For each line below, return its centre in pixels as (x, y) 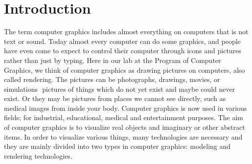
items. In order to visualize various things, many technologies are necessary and (123, 136)
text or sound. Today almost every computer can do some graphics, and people (122, 41)
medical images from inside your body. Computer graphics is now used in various (126, 108)
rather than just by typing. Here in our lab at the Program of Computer (113, 60)
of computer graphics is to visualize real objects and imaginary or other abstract (125, 127)
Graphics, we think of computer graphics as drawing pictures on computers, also (125, 70)
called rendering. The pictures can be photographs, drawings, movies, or (112, 79)
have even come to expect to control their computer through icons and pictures (123, 51)
